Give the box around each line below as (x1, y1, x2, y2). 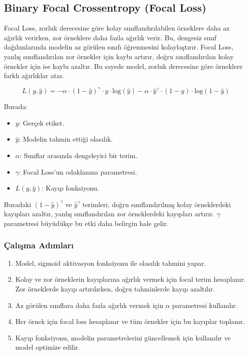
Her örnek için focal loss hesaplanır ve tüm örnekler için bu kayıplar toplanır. (15, 316, 245, 326)
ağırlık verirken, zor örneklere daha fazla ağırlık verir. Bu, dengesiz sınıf (4, 32, 217, 42)
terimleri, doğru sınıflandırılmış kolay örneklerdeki (82, 199, 231, 209)
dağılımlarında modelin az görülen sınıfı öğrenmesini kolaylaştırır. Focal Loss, (4, 42, 233, 52)
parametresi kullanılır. (172, 300, 238, 310)
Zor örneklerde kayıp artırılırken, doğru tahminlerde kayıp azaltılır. (15, 284, 215, 294)
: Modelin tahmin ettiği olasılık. (18, 134, 113, 144)
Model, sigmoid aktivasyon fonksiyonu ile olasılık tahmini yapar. (15, 258, 206, 268)
